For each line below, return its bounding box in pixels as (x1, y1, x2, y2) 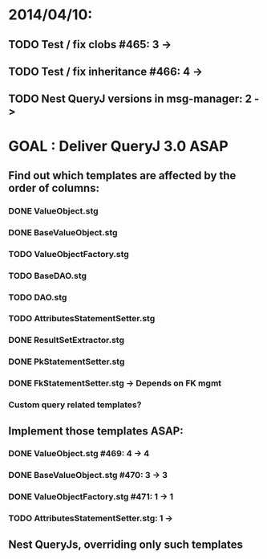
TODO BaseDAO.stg (8, 270, 87, 281)
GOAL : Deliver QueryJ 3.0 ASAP (8, 137, 229, 155)
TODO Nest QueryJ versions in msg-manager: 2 (8, 92, 253, 106)
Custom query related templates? (8, 399, 142, 410)
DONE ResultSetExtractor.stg (8, 335, 124, 346)
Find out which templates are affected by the (8, 169, 237, 182)
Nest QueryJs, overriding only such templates (8, 537, 243, 551)
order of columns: (8, 181, 100, 194)
